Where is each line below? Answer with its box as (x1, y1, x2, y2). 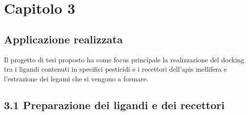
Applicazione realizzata (4, 31, 123, 46)
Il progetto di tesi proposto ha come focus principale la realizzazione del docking (4, 54, 245, 64)
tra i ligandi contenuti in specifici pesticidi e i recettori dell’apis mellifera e (4, 64, 227, 74)
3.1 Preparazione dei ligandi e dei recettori (4, 97, 225, 112)
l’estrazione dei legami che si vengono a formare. (4, 73, 148, 83)
